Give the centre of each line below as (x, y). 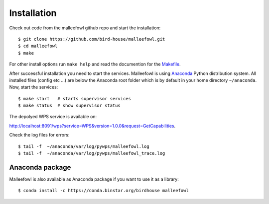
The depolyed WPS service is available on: (53, 117)
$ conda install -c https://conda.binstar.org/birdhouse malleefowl (103, 191)
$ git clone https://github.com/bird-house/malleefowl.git (92, 39)
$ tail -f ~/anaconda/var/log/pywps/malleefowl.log (84, 146)
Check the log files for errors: (39, 135)
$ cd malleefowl (38, 46)
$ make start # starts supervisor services (75, 99)
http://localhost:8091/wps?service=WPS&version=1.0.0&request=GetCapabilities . (92, 126)
